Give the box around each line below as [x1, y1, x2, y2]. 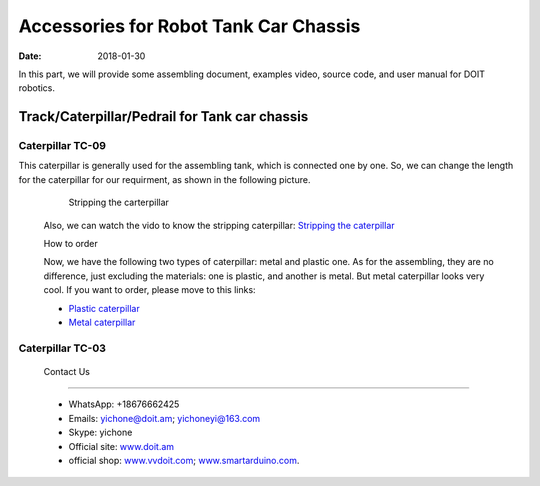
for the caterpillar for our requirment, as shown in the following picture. [18, 173, 311, 185]
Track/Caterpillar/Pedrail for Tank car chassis [18, 108, 309, 125]
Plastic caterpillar [68, 302, 140, 314]
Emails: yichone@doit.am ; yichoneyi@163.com [68, 412, 261, 424]
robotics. [18, 82, 55, 94]
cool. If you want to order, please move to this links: [43, 284, 256, 296]
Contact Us [43, 365, 90, 377]
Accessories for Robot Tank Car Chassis [18, 15, 361, 37]
